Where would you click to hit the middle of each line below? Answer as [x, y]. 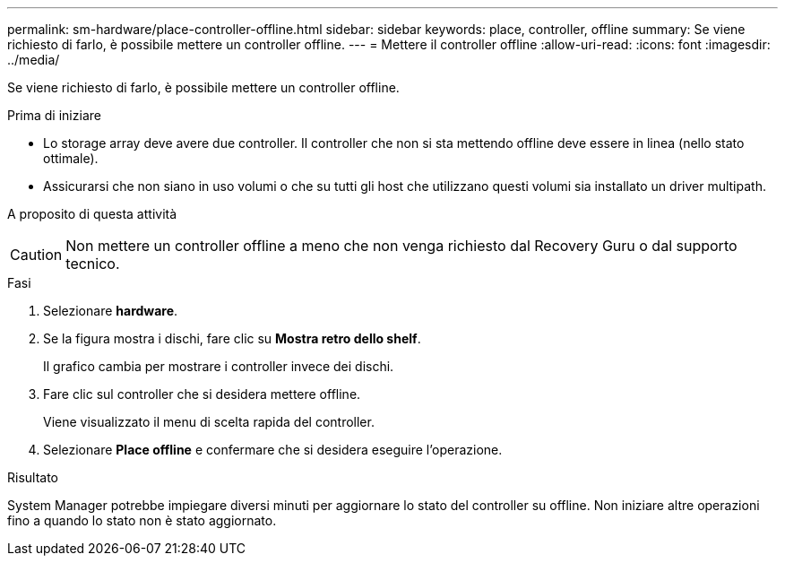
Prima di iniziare [54, 115]
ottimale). [71, 158]
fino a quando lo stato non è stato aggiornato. [142, 520]
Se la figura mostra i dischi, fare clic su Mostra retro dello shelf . [232, 338]
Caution [36, 255]
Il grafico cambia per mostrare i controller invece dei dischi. [219, 366]
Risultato [33, 477]
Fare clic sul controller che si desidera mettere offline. [202, 394]
